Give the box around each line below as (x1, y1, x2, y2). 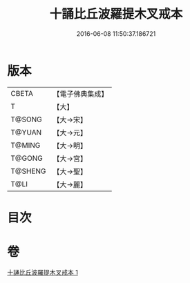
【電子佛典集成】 (53, 89, 108, 99)
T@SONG (10, 115, 43, 124)
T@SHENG (10, 166, 46, 176)
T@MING (10, 140, 41, 150)
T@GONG (10, 153, 43, 163)
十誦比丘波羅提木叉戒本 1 (7, 268, 78, 276)
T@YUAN (10, 127, 42, 137)
